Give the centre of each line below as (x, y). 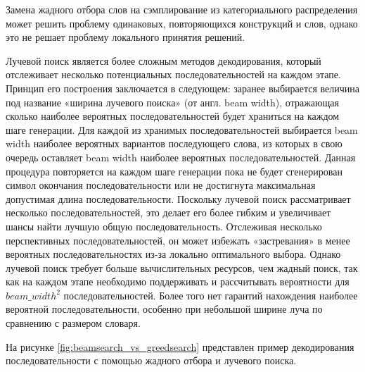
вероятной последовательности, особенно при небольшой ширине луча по (164, 309)
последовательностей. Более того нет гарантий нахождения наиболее (211, 295)
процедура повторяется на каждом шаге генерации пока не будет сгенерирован (174, 171)
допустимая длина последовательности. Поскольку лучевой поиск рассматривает (178, 198)
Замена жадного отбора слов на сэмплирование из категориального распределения (182, 9)
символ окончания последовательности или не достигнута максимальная (161, 185)
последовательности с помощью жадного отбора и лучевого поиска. (151, 360)
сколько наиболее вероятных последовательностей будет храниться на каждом (173, 116)
